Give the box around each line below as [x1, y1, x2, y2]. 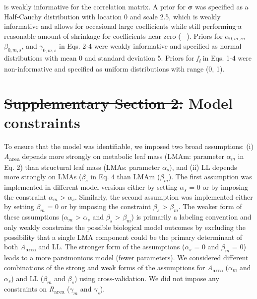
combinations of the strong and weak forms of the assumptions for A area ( [4, 262, 228, 274]
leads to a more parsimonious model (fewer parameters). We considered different [4, 252, 249, 263]
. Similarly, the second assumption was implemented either [74, 191, 253, 202]
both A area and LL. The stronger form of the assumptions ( [4, 241, 185, 253]
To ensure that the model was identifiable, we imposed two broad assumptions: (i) [4, 141, 254, 151]
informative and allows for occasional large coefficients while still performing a [4, 21, 242, 31]
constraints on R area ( [4, 283, 70, 295]
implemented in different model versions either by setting [4, 182, 178, 192]
